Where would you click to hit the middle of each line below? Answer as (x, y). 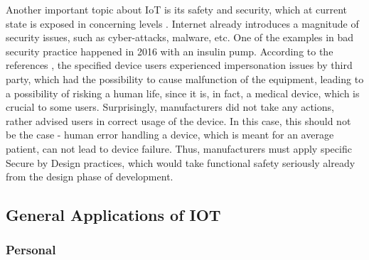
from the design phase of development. (90, 177)
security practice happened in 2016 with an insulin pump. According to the (170, 51)
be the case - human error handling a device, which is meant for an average (170, 135)
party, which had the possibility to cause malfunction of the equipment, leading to (185, 78)
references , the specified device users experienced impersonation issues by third (179, 65)
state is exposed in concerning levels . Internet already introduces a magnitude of (182, 23)
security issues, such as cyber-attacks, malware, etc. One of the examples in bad (180, 37)
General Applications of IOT (113, 215)
